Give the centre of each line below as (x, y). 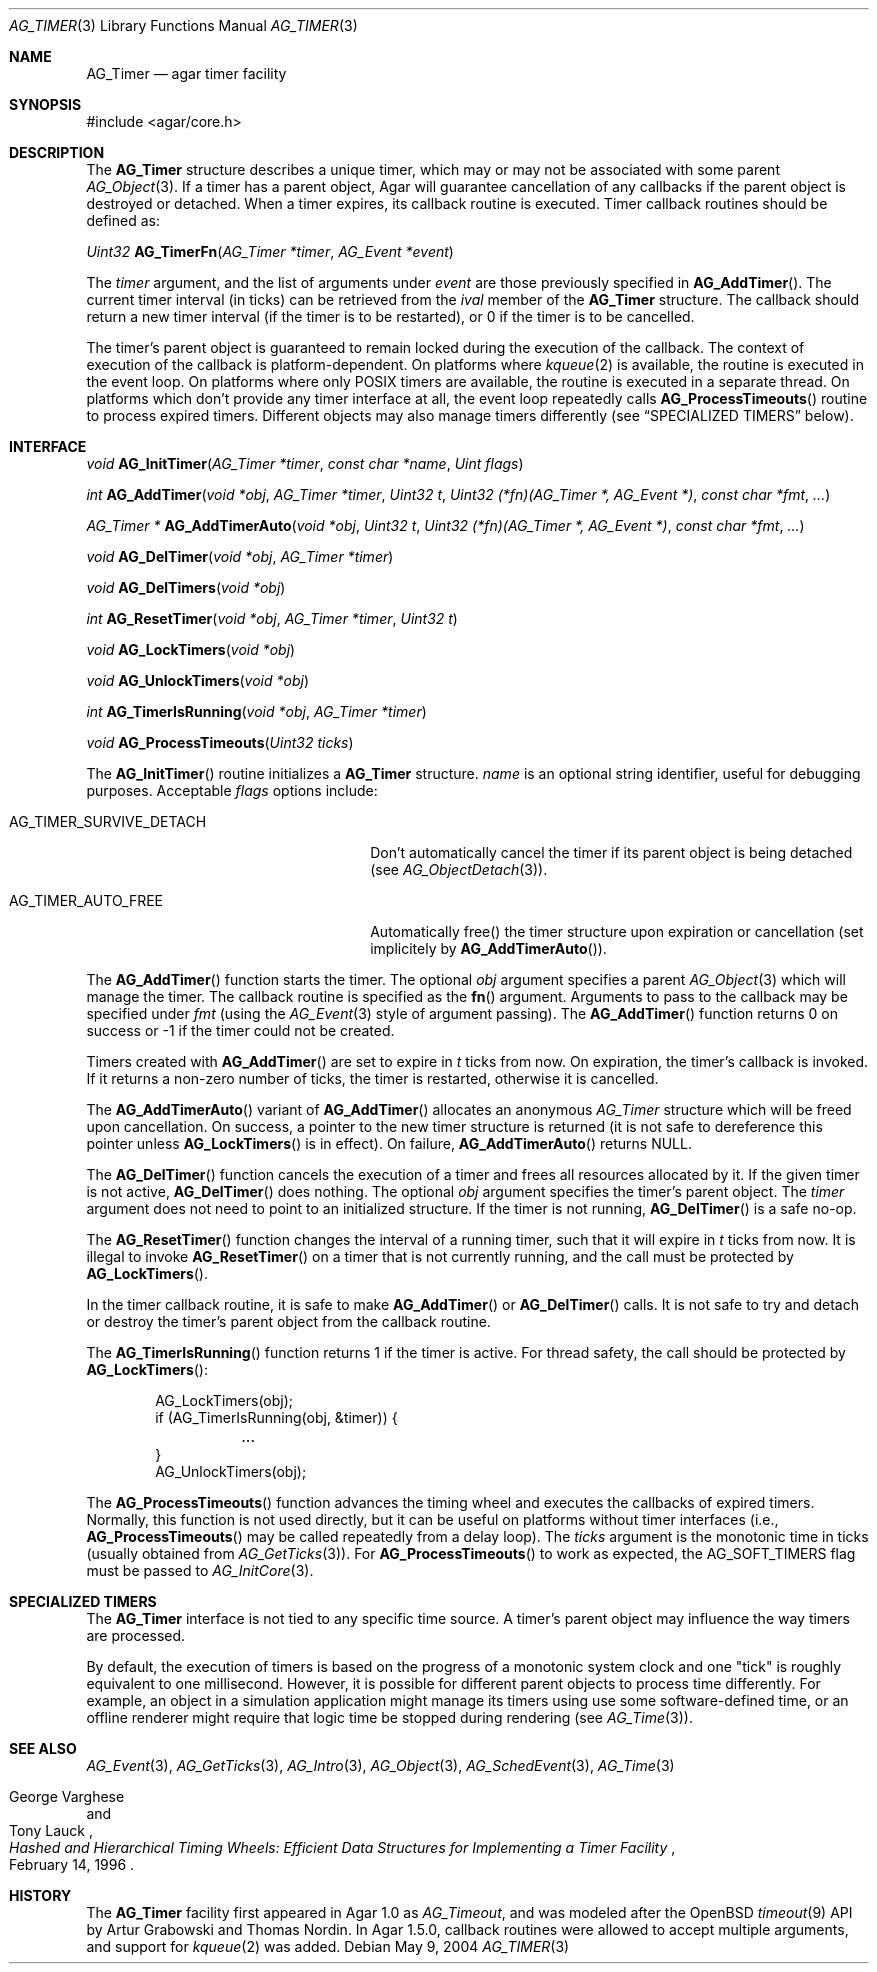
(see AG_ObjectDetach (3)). (459, 869)
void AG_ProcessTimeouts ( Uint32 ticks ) (220, 742)
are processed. (136, 1635)
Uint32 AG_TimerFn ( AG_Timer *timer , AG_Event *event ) (270, 251)
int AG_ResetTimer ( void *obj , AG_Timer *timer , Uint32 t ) (272, 618)
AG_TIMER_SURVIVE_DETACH (108, 821)
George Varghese (67, 1796)
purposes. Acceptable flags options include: (232, 790)
